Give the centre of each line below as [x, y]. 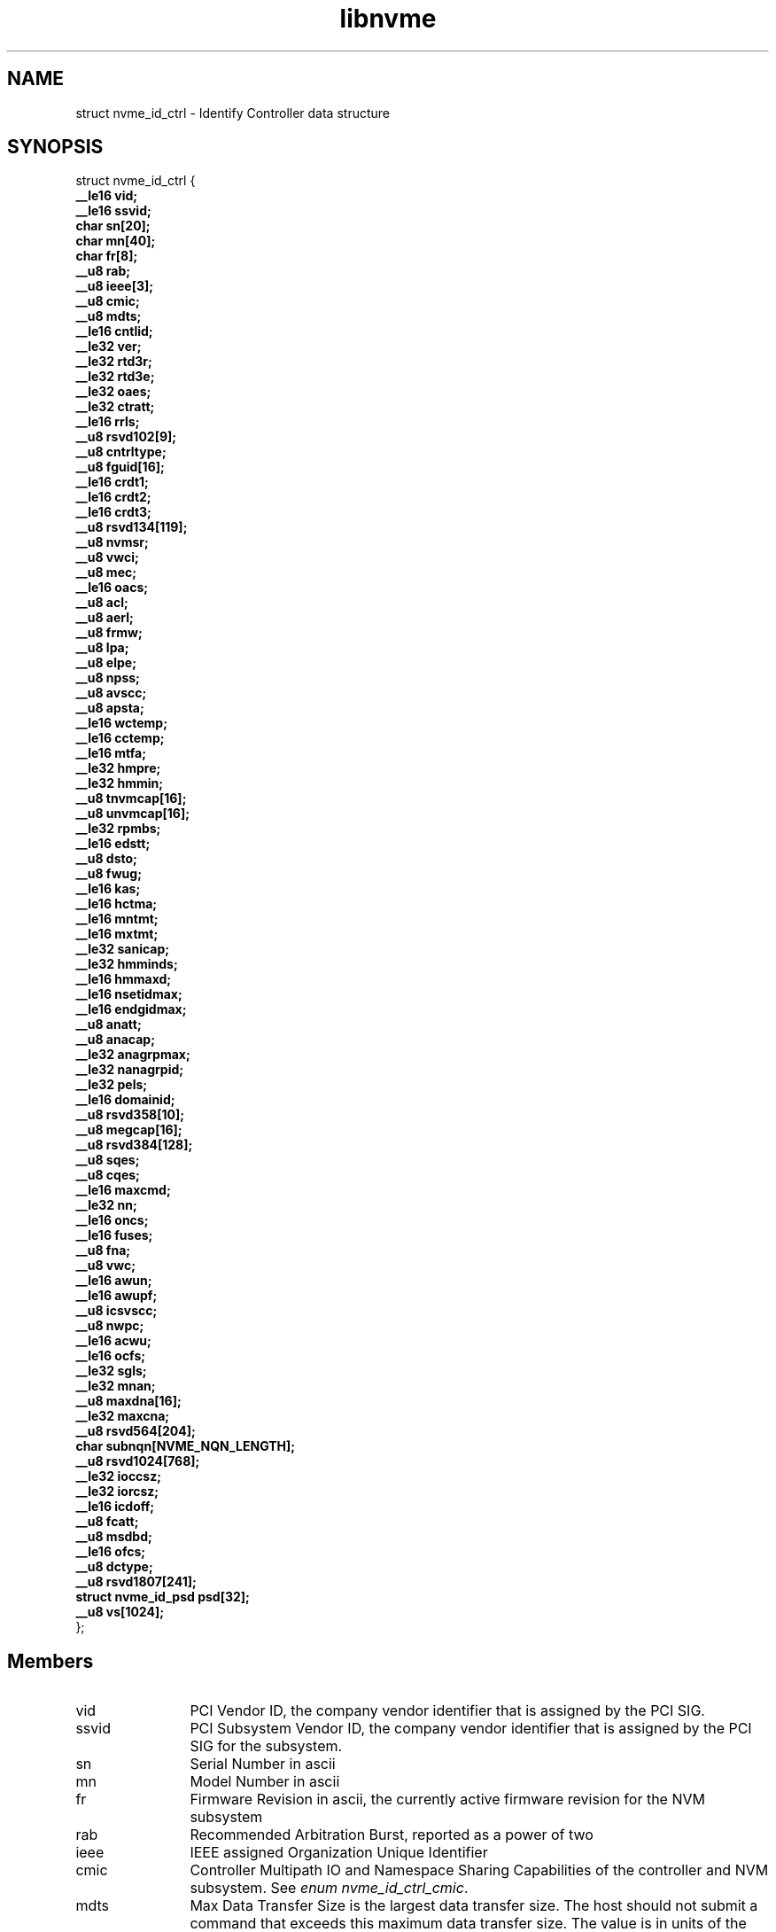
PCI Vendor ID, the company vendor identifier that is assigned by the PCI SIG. [447, 1711]
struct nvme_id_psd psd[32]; [163, 1597]
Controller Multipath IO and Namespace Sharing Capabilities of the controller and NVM [479, 1870]
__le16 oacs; [112, 588]
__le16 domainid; [125, 1100]
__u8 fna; [103, 1250]
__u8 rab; [103, 271]
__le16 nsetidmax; [129, 994]
